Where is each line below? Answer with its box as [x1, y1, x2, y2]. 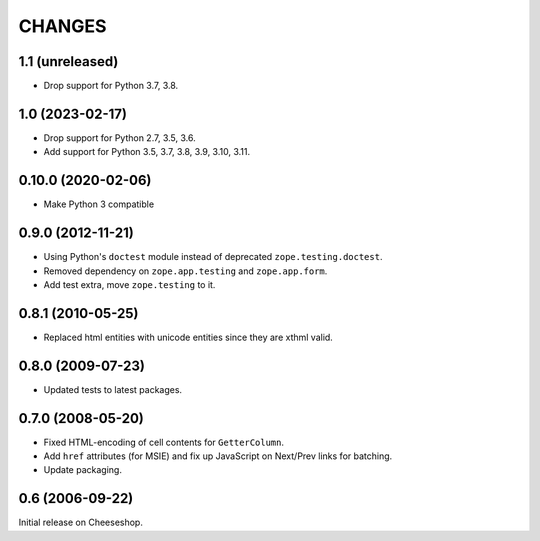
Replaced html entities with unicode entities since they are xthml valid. [43, 331, 334, 343]
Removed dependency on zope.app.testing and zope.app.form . [43, 265, 328, 277]
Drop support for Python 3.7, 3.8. [43, 80, 179, 92]
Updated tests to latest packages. [43, 383, 183, 395]
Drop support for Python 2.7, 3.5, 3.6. [43, 131, 196, 144]
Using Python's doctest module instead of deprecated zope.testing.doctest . [43, 251, 383, 263]
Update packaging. [43, 464, 122, 476]
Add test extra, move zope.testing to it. [43, 278, 216, 290]
